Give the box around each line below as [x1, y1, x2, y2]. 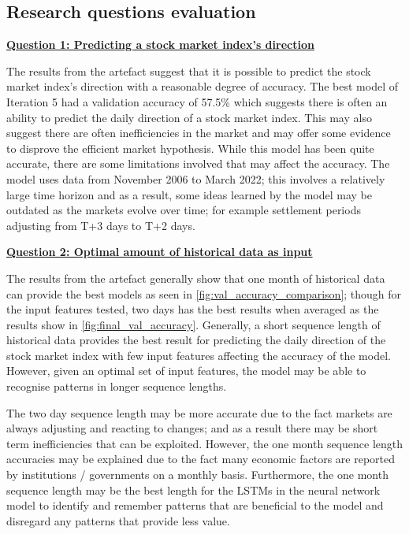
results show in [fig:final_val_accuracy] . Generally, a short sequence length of [6, 316, 381, 332]
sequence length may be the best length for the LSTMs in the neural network [6, 481, 381, 498]
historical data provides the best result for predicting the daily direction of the [6, 332, 386, 348]
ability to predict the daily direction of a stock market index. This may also [6, 109, 372, 125]
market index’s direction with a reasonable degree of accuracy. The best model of [6, 78, 399, 95]
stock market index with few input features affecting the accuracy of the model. [6, 347, 391, 363]
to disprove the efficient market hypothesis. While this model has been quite [6, 139, 374, 156]
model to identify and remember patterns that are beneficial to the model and [6, 497, 384, 514]
